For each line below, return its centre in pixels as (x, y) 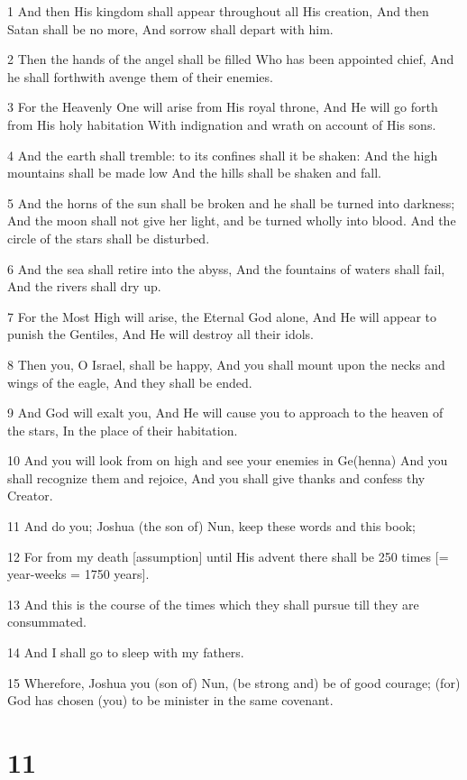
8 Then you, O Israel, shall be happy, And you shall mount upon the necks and (226, 364)
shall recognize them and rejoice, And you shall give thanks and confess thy (216, 477)
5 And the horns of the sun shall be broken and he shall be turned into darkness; (231, 202)
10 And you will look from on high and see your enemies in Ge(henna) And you (228, 460)
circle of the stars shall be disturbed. (109, 238)
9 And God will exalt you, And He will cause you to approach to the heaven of (225, 413)
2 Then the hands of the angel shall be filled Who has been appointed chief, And (231, 59)
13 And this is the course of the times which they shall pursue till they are (213, 604)
